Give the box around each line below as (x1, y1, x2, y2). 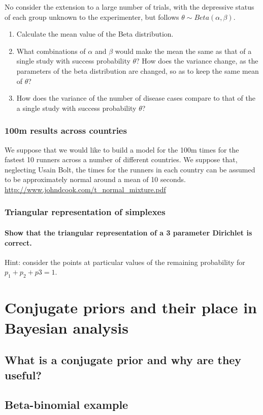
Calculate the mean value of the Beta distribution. (16, 28, 174, 39)
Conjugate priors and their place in (5, 297, 257, 318)
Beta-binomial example (5, 397, 128, 412)
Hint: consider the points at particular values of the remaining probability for (5, 256, 245, 267)
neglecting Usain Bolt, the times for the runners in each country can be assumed (5, 164, 255, 174)
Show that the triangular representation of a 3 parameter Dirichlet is (5, 227, 252, 238)
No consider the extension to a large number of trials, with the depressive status (5, 2, 254, 12)
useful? (5, 367, 42, 382)
